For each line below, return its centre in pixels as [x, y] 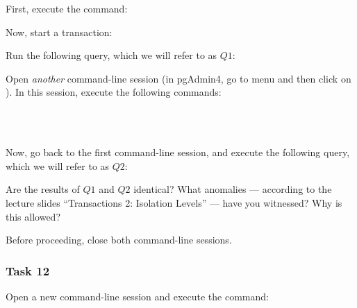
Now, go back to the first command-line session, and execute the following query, [178, 152]
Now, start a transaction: [59, 32]
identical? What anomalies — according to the [233, 189]
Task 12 [28, 270]
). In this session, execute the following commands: [114, 92]
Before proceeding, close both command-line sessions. [119, 240]
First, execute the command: [67, 8]
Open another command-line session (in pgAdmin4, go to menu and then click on [178, 78]
